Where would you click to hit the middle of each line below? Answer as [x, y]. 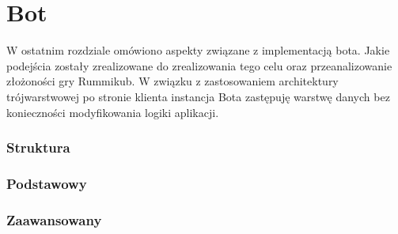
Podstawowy [47, 183]
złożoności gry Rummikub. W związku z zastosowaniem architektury [172, 81]
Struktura [38, 147]
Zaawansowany [54, 219]
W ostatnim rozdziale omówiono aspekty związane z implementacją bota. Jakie [198, 50]
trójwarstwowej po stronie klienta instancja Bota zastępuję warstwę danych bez [198, 96]
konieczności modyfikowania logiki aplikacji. [113, 112]
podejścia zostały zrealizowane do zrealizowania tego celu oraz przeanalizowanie [199, 65]
